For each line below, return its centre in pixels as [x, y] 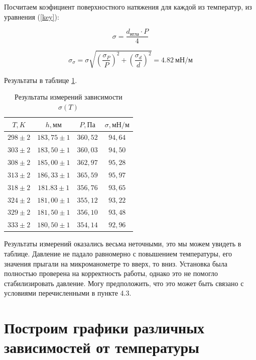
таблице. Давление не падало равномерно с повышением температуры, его [118, 254]
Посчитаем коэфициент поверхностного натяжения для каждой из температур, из [128, 7]
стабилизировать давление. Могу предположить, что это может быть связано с [124, 283]
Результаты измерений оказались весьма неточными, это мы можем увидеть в [123, 244]
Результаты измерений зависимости [69, 97]
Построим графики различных [104, 328]
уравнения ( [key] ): [32, 16]
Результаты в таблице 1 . [41, 80]
